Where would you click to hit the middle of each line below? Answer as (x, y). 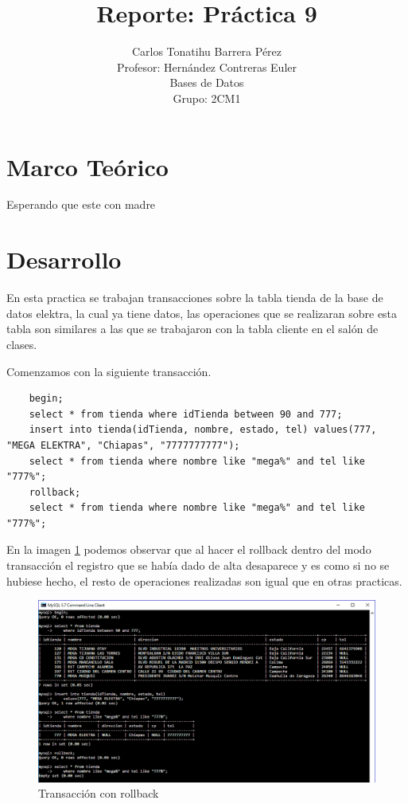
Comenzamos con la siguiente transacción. (109, 371)
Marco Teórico (87, 166)
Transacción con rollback (99, 793)
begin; (46, 399)
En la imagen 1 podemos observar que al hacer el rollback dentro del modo (189, 549)
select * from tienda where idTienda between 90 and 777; (186, 414)
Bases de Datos (207, 82)
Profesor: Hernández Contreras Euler (207, 67)
